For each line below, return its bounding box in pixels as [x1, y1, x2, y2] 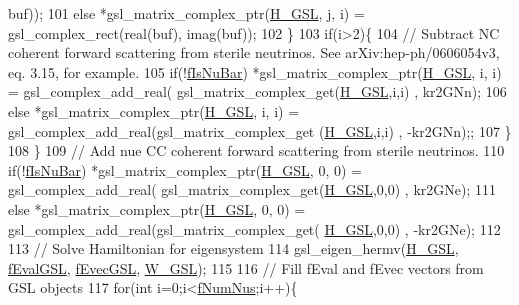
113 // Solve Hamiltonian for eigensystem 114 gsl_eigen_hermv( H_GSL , [8, 238, 459, 259]
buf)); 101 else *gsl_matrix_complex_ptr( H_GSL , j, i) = [8, 3, 365, 23]
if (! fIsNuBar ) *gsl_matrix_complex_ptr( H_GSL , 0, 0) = [8, 159, 362, 180]
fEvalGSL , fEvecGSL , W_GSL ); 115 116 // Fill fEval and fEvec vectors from [8, 257, 484, 278]
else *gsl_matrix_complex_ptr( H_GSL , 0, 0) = [8, 198, 306, 219]
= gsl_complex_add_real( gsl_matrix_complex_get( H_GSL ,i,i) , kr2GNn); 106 [8, 81, 507, 102]
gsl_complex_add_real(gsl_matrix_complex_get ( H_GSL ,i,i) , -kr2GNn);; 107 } [8, 120, 512, 141]
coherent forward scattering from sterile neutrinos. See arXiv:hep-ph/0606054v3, [8, 42, 500, 63]
